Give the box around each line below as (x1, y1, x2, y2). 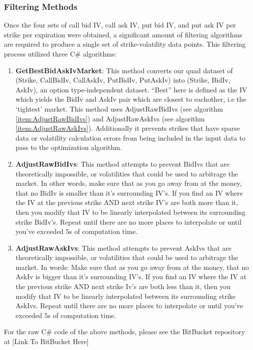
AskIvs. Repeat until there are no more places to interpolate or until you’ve (15, 300, 243, 311)
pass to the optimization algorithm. (15, 142, 122, 152)
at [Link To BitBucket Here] (4, 336, 89, 347)
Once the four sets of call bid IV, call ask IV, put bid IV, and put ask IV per (4, 20, 236, 30)
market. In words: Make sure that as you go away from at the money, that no (15, 262, 249, 272)
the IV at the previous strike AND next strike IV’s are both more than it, (15, 197, 238, 207)
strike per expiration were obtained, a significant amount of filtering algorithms (4, 29, 243, 39)
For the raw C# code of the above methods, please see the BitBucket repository (4, 326, 245, 337)
